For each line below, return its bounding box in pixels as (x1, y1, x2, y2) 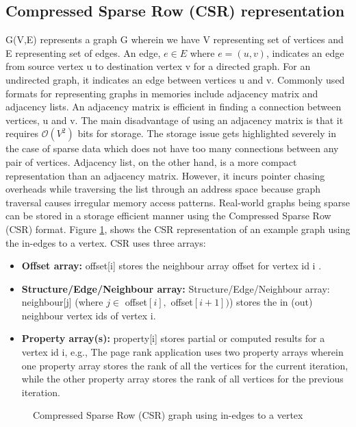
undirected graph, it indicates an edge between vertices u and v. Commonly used (5, 72, 345, 86)
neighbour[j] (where (21, 295, 103, 309)
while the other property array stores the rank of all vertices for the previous (21, 371, 344, 386)
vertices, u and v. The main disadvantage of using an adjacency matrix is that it (5, 112, 344, 127)
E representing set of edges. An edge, (5, 45, 161, 60)
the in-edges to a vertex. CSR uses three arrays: (5, 235, 206, 249)
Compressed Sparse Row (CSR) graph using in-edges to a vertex (33, 408, 303, 422)
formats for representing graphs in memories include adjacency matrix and (5, 86, 318, 100)
